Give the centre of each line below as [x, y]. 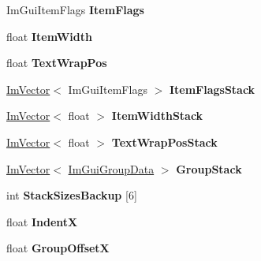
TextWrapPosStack [164, 142]
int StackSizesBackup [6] [72, 195]
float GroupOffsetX [58, 248]
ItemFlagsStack [212, 89]
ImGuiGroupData [111, 168]
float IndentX [42, 221]
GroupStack [209, 168]
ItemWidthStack [157, 116]
